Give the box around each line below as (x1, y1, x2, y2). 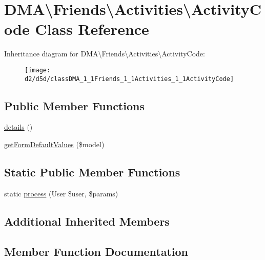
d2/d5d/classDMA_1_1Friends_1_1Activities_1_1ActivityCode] (25, 75, 234, 83)
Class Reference (35, 18, 149, 39)
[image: (25, 66, 51, 74)
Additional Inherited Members (4, 213, 170, 229)
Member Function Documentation (4, 243, 189, 259)
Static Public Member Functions (4, 164, 180, 179)
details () (4, 122, 33, 132)
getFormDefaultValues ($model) (4, 139, 105, 150)
